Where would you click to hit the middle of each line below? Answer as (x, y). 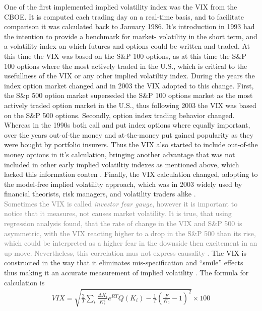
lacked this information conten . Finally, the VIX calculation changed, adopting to (131, 174)
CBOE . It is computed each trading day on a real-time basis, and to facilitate (124, 16)
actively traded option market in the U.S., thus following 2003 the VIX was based (130, 105)
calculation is (24, 282)
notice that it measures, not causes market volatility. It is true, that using (118, 213)
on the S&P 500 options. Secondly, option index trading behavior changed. (119, 115)
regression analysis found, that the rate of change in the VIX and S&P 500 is (123, 223)
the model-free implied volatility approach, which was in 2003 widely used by (123, 184)
